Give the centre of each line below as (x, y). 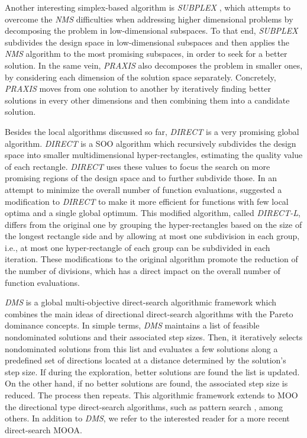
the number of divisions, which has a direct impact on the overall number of (143, 271)
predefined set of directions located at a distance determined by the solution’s (146, 360)
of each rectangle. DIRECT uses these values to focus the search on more (138, 166)
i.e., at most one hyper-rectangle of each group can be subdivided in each (138, 247)
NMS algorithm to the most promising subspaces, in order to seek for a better (146, 54)
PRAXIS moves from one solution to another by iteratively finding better (138, 88)
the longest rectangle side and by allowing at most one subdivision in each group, (152, 236)
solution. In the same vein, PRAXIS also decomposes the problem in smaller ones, (154, 65)
